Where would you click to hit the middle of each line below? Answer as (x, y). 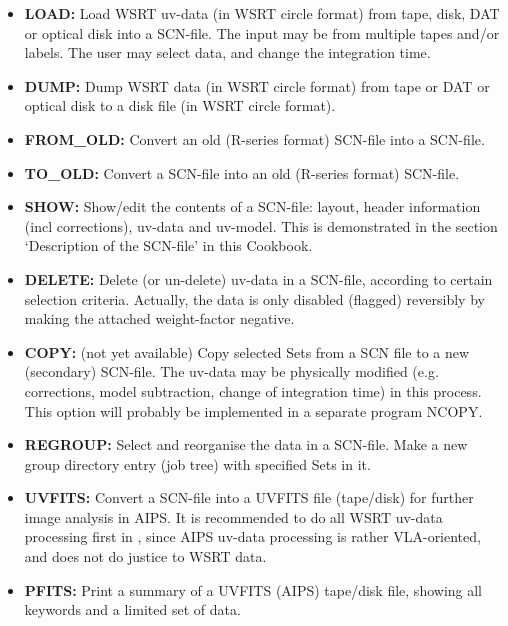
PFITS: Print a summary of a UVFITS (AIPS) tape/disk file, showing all (253, 589)
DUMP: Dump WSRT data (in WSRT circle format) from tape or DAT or (257, 85)
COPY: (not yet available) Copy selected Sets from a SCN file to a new (247, 351)
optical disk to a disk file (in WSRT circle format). (180, 105)
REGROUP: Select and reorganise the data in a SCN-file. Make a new (246, 444)
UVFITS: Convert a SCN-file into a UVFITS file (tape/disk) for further (249, 497)
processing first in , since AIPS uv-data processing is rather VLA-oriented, (252, 536)
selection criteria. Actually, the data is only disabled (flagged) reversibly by (254, 298)
